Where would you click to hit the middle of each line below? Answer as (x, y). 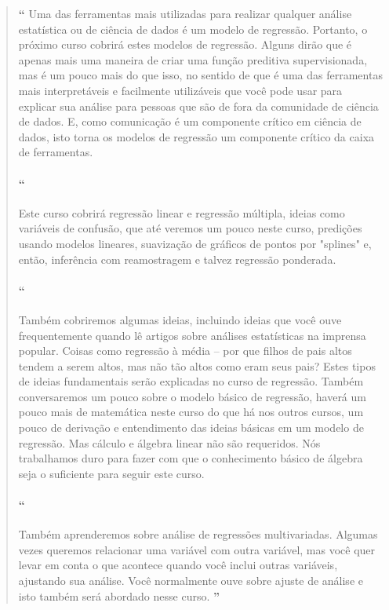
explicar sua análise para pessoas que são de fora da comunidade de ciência (198, 106)
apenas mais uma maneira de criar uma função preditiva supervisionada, (193, 59)
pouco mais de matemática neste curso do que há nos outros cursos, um (191, 412)
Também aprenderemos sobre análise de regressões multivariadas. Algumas (198, 534)
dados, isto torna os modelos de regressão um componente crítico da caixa (196, 136)
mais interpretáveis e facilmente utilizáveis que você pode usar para (180, 90)
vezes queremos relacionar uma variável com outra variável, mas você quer (197, 549)
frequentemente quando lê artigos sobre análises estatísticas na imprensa (192, 335)
